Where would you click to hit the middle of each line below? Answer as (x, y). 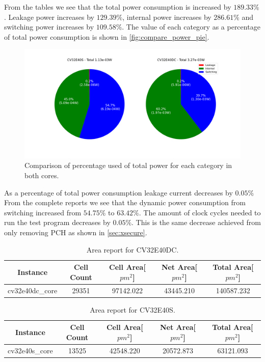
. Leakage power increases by (49, 17)
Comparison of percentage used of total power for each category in (128, 165)
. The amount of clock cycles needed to (200, 212)
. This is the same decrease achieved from (196, 222)
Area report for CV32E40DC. (132, 249)
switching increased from (43, 212)
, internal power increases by (167, 17)
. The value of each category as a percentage (191, 27)
